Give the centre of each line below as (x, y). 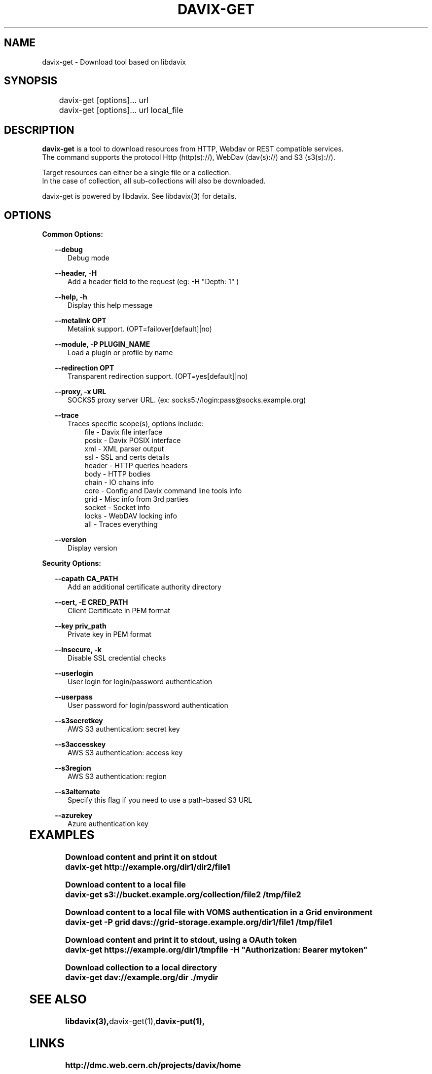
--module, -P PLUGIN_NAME (103, 344)
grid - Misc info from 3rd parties (137, 499)
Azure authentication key (108, 824)
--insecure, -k (78, 650)
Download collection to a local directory (141, 968)
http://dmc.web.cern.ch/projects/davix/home (153, 1065)
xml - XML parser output (124, 449)
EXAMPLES (62, 835)
